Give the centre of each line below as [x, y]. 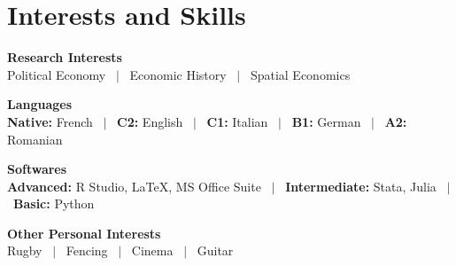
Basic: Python [54, 203]
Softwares [37, 169]
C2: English [150, 121]
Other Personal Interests [84, 233]
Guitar [215, 250]
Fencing [87, 250]
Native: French [50, 121]
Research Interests [65, 57]
